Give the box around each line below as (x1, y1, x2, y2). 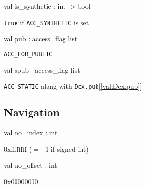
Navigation (4, 105, 60, 120)
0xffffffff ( (4, 143, 32, 154)
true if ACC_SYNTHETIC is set (4, 17, 89, 27)
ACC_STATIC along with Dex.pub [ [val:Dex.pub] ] (4, 81, 142, 91)
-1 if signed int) (43, 143, 89, 154)
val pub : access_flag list (4, 33, 78, 44)
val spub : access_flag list (4, 64, 80, 75)
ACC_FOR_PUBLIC (4, 50, 53, 58)
